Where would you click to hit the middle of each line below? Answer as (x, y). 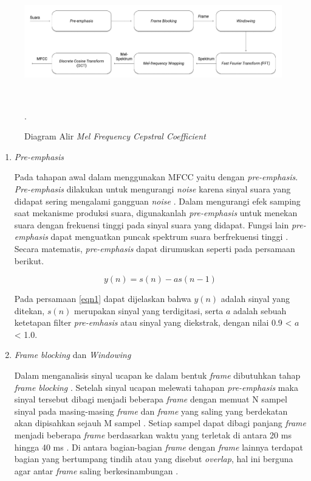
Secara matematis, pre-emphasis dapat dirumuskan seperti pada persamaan (155, 248)
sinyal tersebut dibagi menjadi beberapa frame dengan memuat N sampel (151, 399)
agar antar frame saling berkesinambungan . (96, 470)
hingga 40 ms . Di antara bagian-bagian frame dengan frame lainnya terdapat (159, 447)
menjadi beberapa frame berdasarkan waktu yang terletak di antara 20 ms (153, 435)
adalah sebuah (260, 310)
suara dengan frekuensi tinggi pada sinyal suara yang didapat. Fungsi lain (152, 224)
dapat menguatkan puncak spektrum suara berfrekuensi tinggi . (169, 237)
